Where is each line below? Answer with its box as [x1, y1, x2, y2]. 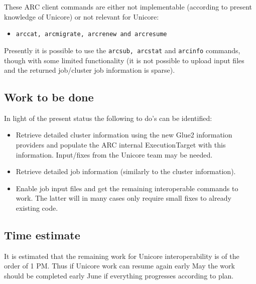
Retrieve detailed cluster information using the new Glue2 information [16, 129, 232, 140]
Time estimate [4, 227, 80, 243]
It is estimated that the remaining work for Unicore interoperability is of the [4, 250, 239, 261]
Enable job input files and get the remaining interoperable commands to [16, 183, 238, 193]
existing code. [16, 203, 58, 213]
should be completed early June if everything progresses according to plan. [4, 270, 234, 281]
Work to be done [4, 89, 94, 105]
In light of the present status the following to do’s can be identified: [4, 112, 212, 123]
